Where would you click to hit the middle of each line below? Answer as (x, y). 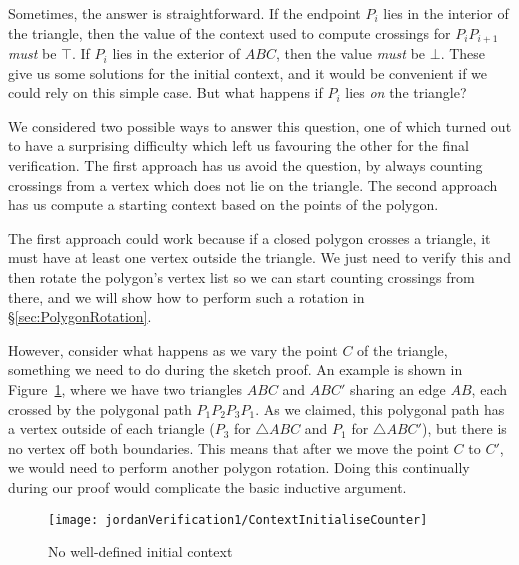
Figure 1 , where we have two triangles (125, 388)
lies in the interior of (446, 13)
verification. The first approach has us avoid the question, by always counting (245, 165)
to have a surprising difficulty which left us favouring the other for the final (238, 145)
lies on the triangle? (406, 92)
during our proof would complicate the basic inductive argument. (207, 486)
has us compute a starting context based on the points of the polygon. (223, 204)
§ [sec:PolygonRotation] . (80, 316)
